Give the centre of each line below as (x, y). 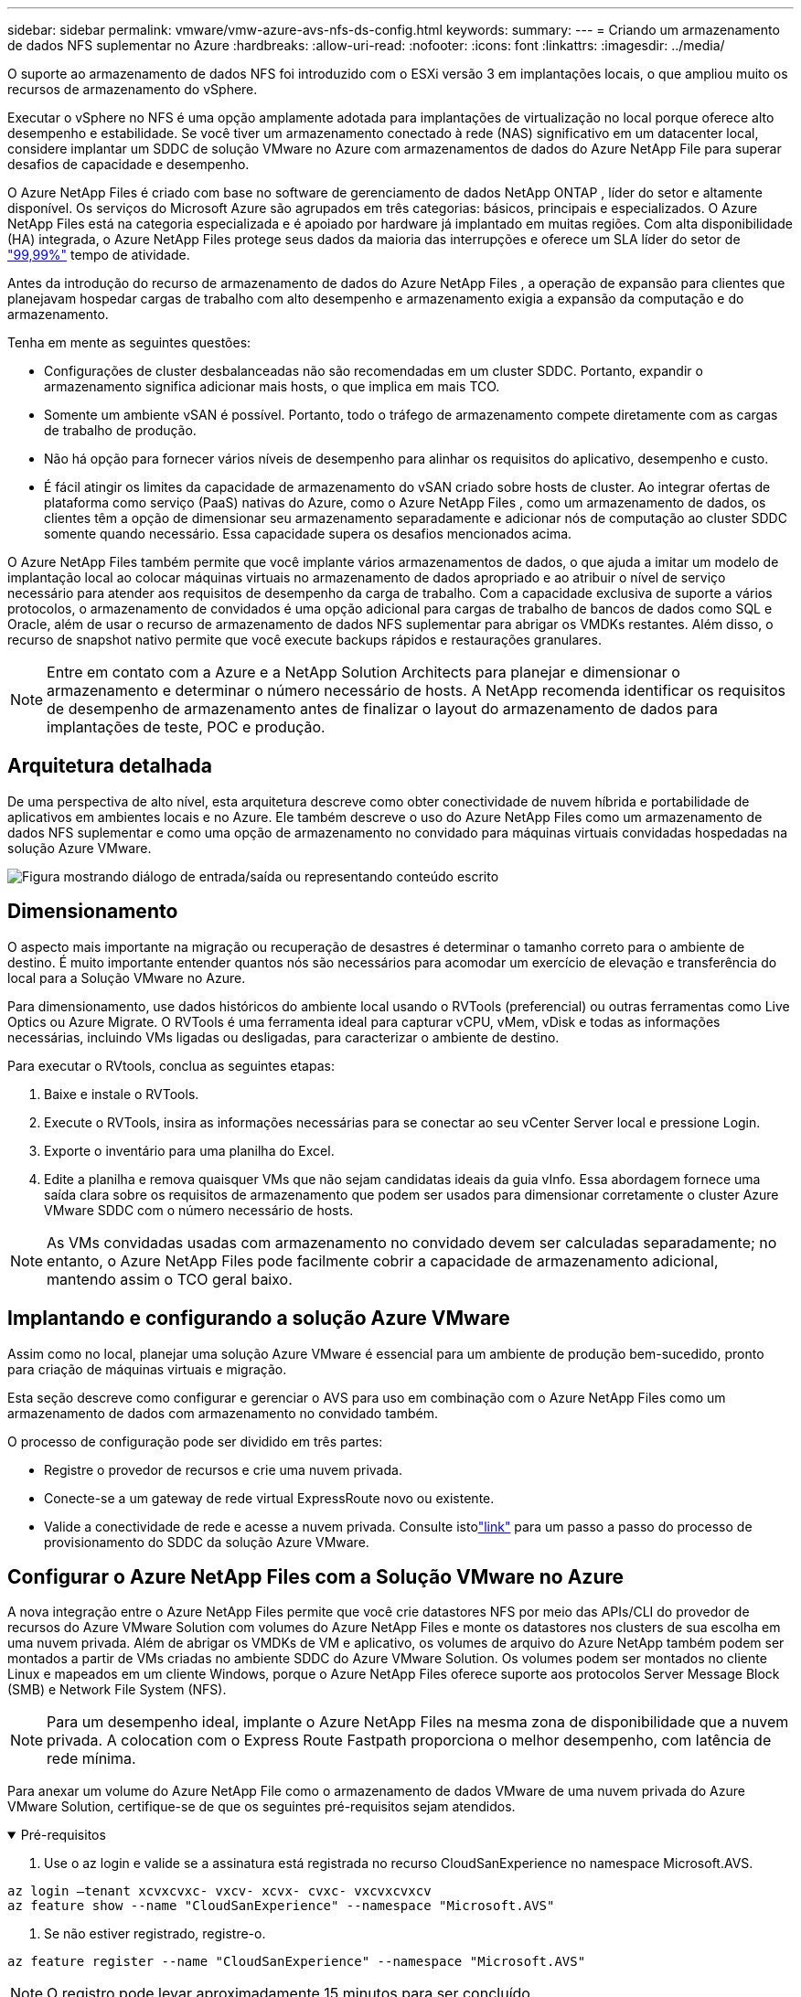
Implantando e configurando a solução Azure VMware (259, 1319)
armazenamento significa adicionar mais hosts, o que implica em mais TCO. (272, 386)
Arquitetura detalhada (110, 766)
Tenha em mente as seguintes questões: (129, 342)
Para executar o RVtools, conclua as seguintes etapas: (171, 1065)
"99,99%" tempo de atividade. (99, 255)
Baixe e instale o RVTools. (122, 1094)
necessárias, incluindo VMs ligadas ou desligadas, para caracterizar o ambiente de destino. (283, 1037)
